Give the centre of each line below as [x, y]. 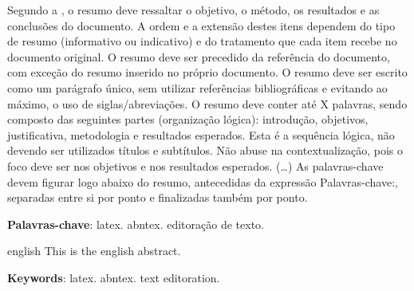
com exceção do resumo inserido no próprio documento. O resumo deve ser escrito [207, 72]
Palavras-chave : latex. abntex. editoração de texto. [136, 224]
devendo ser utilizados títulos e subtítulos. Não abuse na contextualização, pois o [205, 150]
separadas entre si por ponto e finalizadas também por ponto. [158, 197]
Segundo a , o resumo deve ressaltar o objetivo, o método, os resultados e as [193, 10]
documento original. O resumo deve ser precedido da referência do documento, [199, 56]
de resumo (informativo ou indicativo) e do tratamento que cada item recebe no [202, 41]
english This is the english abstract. [94, 251]
